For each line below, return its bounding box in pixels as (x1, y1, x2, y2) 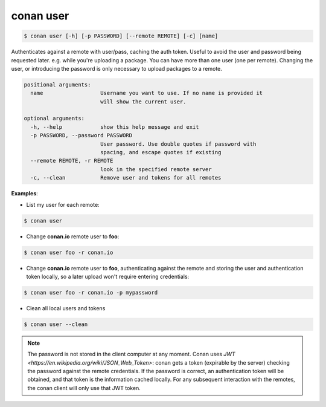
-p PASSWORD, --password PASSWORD (30, 132, 133, 139)
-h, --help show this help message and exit (30, 123, 199, 130)
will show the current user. (100, 98, 187, 105)
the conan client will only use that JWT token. (27, 384, 141, 391)
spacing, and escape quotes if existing (100, 149, 222, 156)
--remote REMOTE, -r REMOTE (30, 157, 113, 164)
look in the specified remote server (100, 166, 212, 172)
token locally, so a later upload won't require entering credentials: (26, 273, 190, 280)
